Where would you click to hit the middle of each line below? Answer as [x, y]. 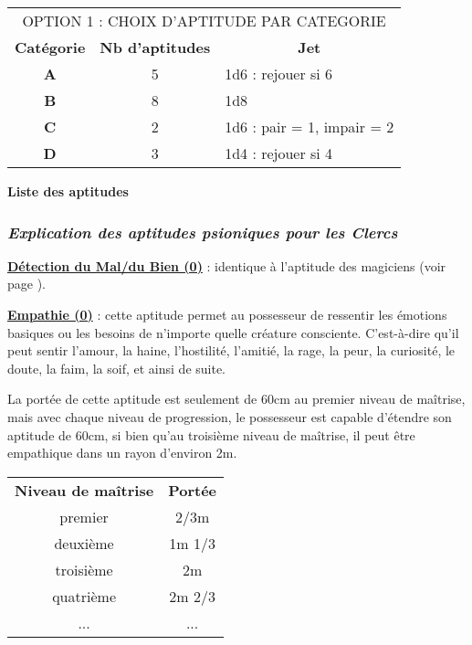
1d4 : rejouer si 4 [279, 153]
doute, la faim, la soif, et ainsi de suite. [117, 368]
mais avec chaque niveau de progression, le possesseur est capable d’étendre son [230, 416]
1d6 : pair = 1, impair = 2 [309, 127]
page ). [26, 284]
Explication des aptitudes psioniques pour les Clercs [203, 232]
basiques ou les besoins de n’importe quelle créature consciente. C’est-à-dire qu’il [233, 332]
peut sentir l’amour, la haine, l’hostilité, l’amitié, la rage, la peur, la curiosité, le [231, 350]
